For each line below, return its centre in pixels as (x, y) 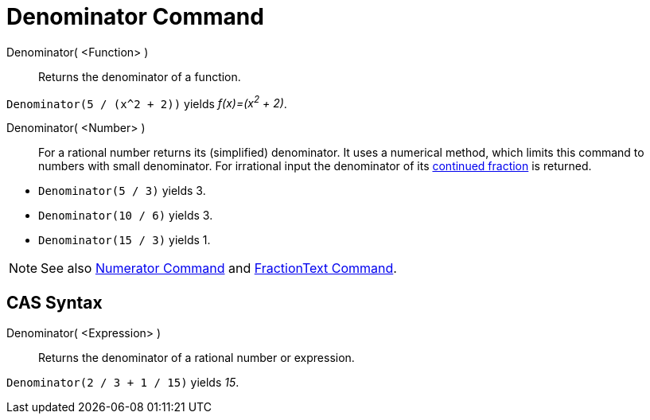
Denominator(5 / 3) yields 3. (122, 191)
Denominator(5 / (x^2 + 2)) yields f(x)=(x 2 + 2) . (147, 102)
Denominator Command (135, 17)
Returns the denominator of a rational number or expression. (197, 358)
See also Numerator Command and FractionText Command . (219, 268)
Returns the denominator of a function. (140, 76)
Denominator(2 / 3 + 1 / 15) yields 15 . (123, 383)
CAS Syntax (54, 302)
